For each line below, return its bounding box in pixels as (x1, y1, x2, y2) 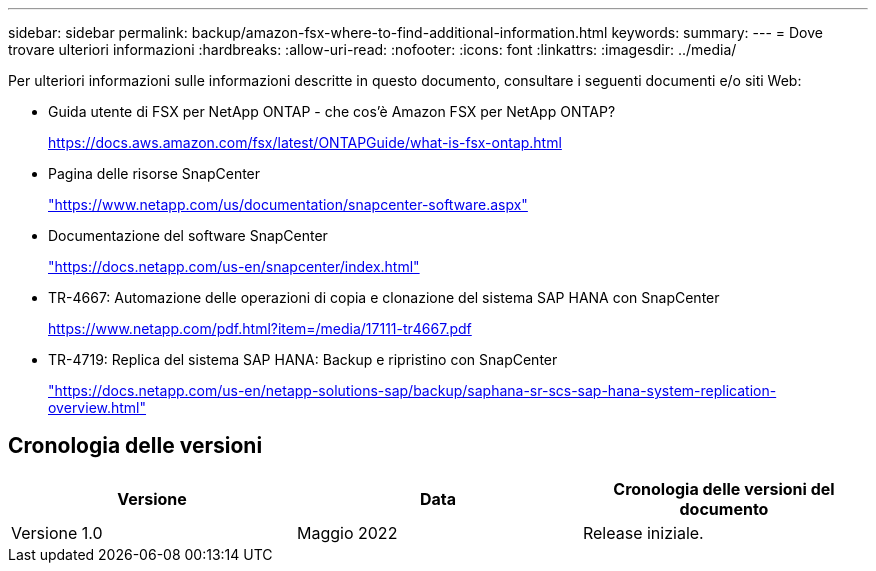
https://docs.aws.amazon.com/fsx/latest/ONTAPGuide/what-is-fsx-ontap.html (48, 134, 562, 151)
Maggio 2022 (296, 522, 398, 543)
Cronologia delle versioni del (613, 478, 835, 499)
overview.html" (48, 399, 147, 416)
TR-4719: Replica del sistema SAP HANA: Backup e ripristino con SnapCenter (48, 351, 558, 368)
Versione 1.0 (11, 522, 103, 543)
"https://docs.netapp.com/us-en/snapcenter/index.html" (48, 258, 420, 275)
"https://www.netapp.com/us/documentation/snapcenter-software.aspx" (48, 196, 528, 213)
